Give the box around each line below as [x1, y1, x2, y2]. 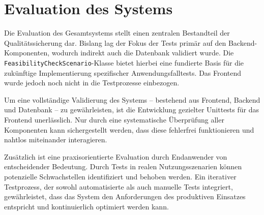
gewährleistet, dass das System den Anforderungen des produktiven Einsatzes [4, 191, 246, 202]
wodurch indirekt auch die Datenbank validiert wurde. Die [51, 47, 234, 58]
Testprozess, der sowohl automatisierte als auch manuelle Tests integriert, [4, 181, 233, 192]
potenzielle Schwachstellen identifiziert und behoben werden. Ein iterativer [4, 171, 237, 181]
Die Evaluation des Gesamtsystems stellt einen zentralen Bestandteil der [4, 27, 230, 38]
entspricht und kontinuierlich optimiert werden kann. [4, 201, 169, 211]
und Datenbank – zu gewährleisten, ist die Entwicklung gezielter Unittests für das [4, 104, 259, 115]
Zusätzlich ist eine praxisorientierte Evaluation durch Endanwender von [4, 151, 227, 162]
